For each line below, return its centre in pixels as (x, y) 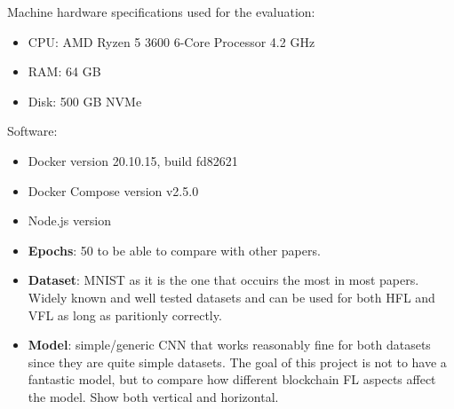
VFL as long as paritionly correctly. (125, 315)
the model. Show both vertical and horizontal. (153, 396)
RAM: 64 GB (64, 71)
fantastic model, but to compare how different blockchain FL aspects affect (232, 379)
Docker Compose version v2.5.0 (113, 190)
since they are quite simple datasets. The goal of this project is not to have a (237, 362)
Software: (32, 131)
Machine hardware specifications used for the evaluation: (161, 12)
